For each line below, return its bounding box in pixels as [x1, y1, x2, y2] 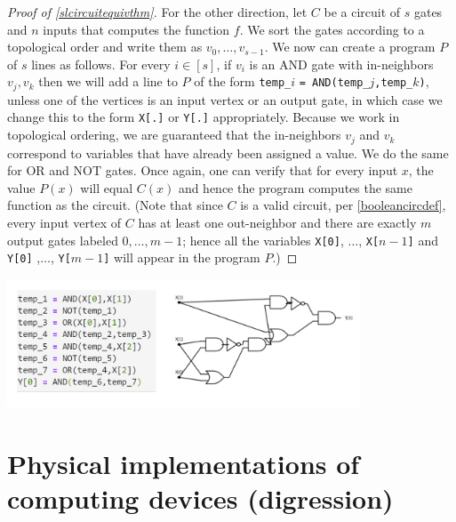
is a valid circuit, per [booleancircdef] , [240, 196, 446, 214]
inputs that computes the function [43, 20, 230, 38]
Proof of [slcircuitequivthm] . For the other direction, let [7, 3, 308, 20]
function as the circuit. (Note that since [7, 196, 223, 214]
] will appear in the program [103, 248, 260, 267]
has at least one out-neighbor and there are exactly [138, 213, 417, 231]
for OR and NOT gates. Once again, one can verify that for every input [7, 161, 398, 180]
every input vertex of [7, 213, 122, 231]
